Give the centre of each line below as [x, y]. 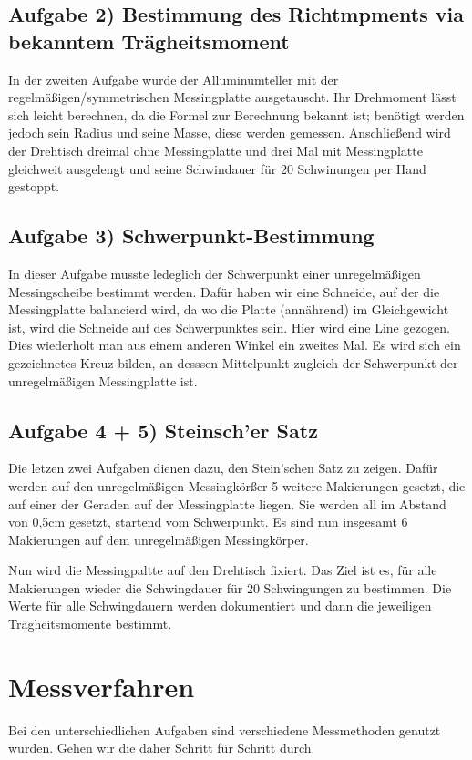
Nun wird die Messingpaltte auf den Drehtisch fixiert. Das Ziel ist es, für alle [223, 570]
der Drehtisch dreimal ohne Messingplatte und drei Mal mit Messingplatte [215, 150]
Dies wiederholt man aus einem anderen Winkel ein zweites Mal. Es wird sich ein [235, 345]
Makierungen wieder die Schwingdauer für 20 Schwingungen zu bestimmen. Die [230, 587]
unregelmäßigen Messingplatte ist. [103, 380]
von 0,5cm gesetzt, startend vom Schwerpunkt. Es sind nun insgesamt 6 [208, 522]
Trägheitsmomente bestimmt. [90, 624]
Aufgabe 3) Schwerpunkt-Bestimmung [191, 236]
